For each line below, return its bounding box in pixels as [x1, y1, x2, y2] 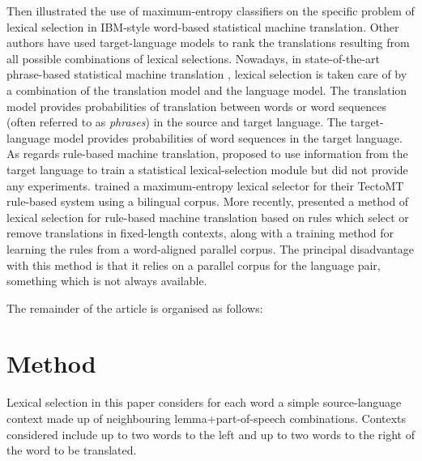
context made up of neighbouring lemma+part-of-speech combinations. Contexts [6, 410, 407, 426]
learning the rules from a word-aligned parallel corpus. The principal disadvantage [6, 240, 414, 257]
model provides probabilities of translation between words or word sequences [6, 97, 386, 114]
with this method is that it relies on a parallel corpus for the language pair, [6, 256, 381, 273]
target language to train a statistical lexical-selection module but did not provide [6, 160, 408, 177]
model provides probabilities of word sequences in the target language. [53, 129, 403, 146]
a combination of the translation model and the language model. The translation [6, 81, 407, 98]
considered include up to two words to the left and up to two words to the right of [6, 425, 415, 442]
